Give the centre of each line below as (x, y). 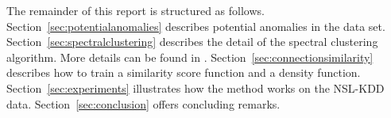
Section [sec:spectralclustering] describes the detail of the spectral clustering (192, 42)
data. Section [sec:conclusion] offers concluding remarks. (143, 103)
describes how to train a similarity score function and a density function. (184, 72)
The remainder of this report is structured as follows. (135, 10)
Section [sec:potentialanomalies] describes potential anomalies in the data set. (196, 26)
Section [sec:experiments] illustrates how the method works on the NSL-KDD (195, 88)
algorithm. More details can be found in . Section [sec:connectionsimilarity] (190, 57)
